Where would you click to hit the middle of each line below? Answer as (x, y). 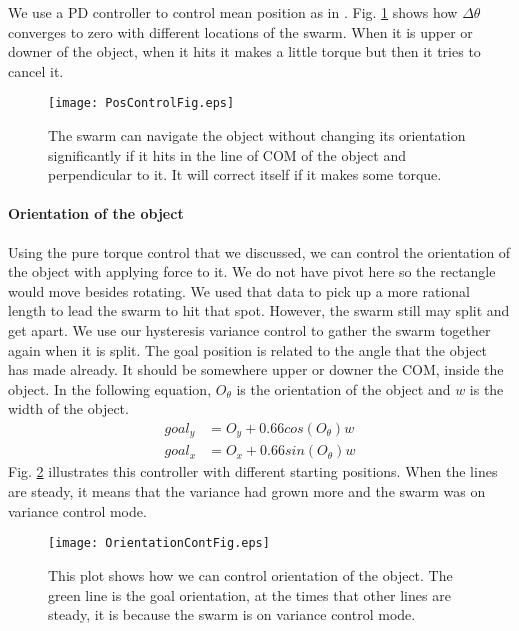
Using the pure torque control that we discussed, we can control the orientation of (259, 251)
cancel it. (36, 70)
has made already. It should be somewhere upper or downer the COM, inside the (256, 369)
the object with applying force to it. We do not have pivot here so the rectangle (252, 271)
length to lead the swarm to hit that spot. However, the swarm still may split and (259, 310)
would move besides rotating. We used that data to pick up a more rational (239, 290)
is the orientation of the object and (343, 388)
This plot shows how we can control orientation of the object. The (250, 574)
